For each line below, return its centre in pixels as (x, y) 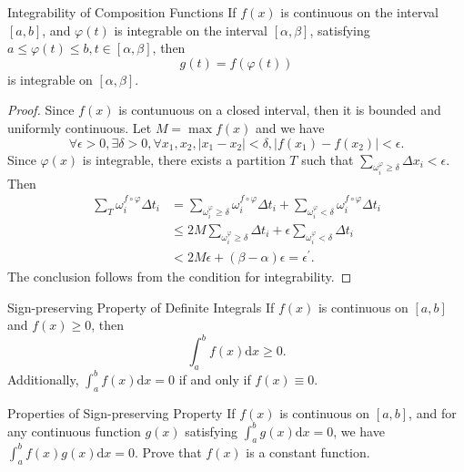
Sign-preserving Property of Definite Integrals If (141, 307)
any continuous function (74, 431)
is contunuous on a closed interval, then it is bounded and (280, 110)
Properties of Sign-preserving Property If (121, 412)
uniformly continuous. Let (80, 127)
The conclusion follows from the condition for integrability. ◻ (180, 277)
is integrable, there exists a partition (184, 159)
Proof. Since (41, 110)
